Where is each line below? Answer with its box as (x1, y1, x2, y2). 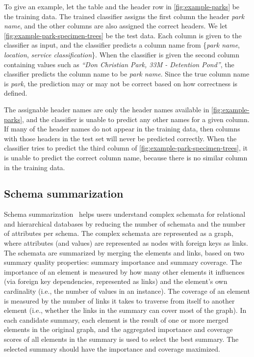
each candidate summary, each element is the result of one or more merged (4, 314, 229, 325)
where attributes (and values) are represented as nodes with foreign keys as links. (4, 238, 248, 248)
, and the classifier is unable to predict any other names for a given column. (22, 114, 250, 124)
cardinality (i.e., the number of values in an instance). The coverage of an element (4, 286, 250, 296)
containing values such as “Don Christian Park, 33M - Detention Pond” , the (4, 59, 234, 69)
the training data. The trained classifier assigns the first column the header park (4, 11, 245, 21)
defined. (4, 88, 27, 98)
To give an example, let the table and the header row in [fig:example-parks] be (4, 1, 240, 11)
